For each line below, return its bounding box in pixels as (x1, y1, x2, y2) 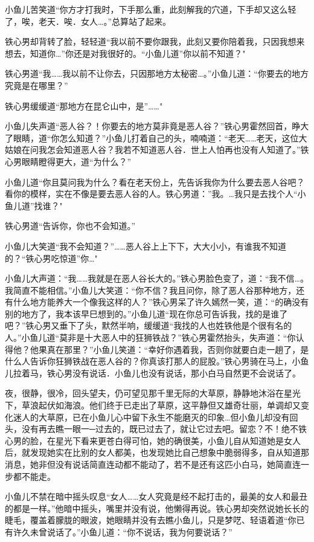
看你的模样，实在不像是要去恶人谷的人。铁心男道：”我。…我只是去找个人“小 (5, 187, 306, 200)
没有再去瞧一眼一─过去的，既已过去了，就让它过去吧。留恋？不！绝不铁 (21, 422, 307, 435)
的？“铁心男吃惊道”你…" (5, 251, 98, 264)
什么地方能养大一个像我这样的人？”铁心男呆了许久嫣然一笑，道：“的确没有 (13, 295, 309, 308)
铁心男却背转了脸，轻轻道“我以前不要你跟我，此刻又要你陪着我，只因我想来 (5, 35, 305, 48)
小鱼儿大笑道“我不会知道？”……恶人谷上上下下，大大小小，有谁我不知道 (5, 239, 286, 252)
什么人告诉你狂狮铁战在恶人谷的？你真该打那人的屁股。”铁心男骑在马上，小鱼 (5, 355, 309, 367)
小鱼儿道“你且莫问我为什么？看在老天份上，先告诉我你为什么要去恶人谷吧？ (5, 175, 305, 188)
